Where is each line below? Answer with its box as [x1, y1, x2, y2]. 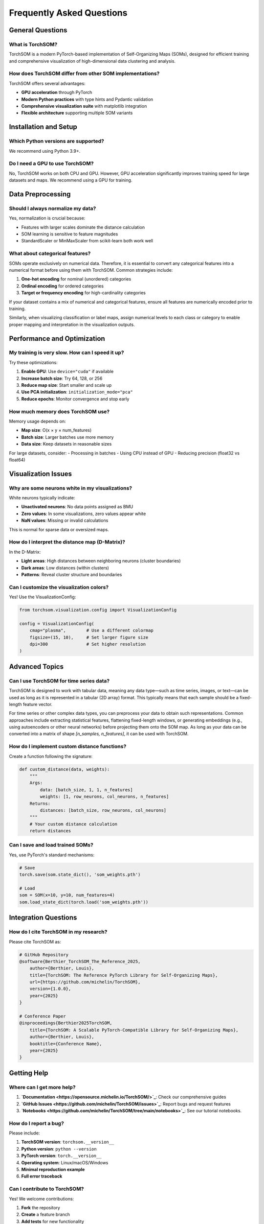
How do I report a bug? [9, 1120, 65, 1127]
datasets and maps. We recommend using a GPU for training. [9, 177, 132, 183]
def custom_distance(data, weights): [19, 766, 110, 772]
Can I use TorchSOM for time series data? [9, 677, 110, 684]
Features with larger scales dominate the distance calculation [21, 224, 145, 230]
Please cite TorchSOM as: [9, 939, 61, 944]
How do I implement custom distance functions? [9, 743, 127, 750]
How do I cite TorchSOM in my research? [9, 928, 108, 935]
